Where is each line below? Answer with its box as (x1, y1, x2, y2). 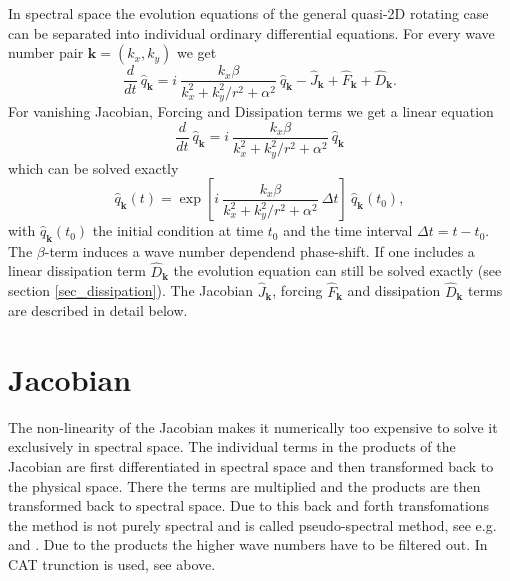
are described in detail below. (8, 300, 188, 321)
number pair (8, 42, 84, 63)
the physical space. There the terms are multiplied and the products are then (8, 475, 481, 496)
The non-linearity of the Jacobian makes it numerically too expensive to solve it (8, 416, 498, 437)
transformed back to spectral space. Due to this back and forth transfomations (8, 495, 490, 516)
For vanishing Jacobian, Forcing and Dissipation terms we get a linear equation (8, 101, 494, 122)
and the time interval (283, 220, 413, 241)
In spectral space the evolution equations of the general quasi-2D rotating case (8, 3, 489, 23)
